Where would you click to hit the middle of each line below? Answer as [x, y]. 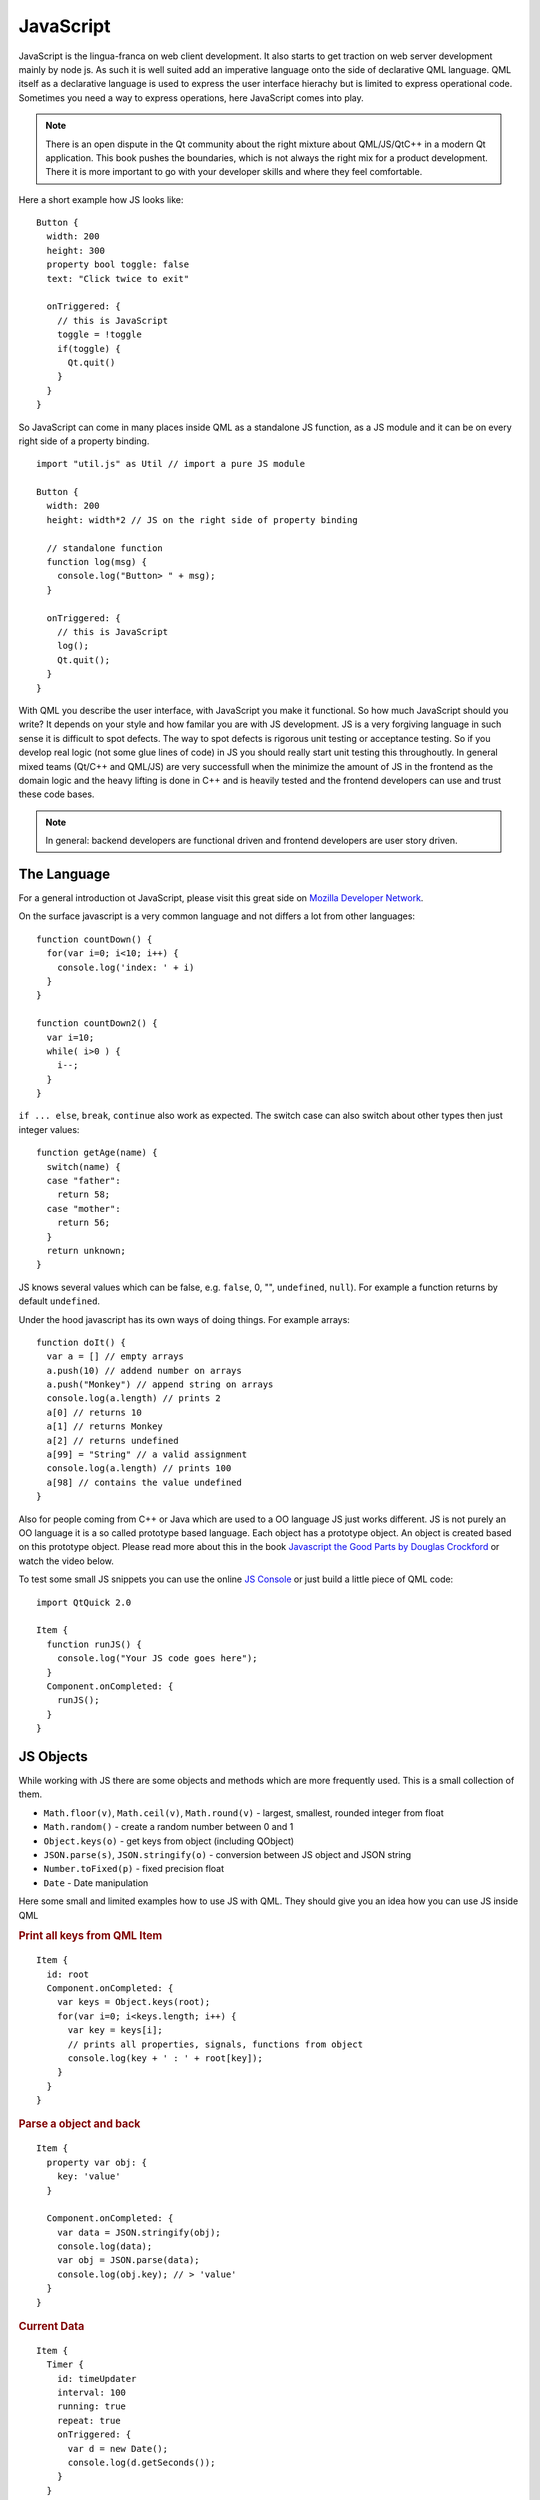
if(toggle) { [88, 348]
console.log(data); [104, 2246]
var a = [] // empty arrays [115, 1356]
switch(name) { [83, 1166]
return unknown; [86, 1250]
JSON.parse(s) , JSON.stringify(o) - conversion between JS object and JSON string [227, 1854]
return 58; [83, 1194]
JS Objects [53, 1756]
